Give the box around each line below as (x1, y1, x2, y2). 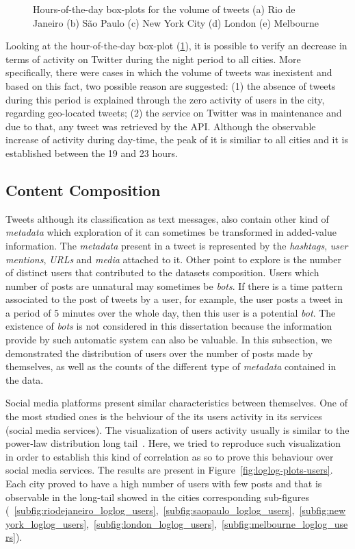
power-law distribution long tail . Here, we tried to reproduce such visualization (5, 436, 341, 450)
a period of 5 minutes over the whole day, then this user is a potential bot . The (5, 305, 336, 319)
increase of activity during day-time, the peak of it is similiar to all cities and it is (5, 132, 348, 147)
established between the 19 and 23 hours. (5, 145, 178, 160)
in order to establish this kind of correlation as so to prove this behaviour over (5, 449, 334, 463)
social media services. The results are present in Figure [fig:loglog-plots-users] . (5, 463, 333, 477)
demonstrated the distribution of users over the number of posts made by (5, 345, 313, 360)
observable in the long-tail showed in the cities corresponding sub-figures (5, 489, 309, 504)
